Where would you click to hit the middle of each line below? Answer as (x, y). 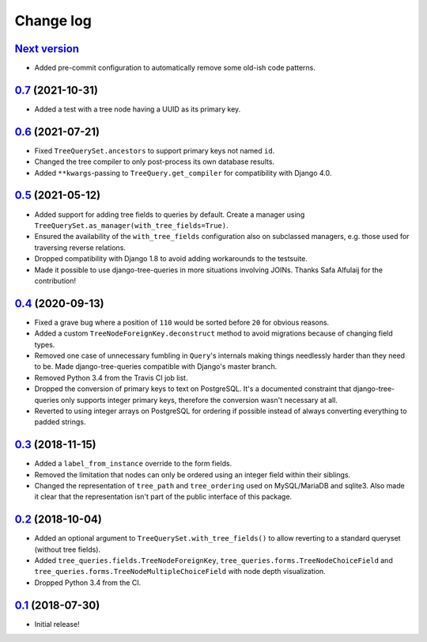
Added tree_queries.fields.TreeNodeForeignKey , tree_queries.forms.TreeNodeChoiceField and (213, 560)
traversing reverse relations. (80, 247)
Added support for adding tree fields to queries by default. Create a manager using (170, 215)
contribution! (55, 280)
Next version (47, 49)
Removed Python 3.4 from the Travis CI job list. (111, 378)
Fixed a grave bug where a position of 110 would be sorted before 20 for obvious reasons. (182, 322)
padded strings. (60, 422)
